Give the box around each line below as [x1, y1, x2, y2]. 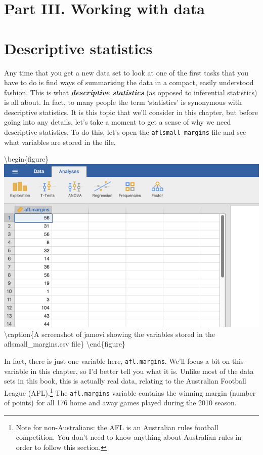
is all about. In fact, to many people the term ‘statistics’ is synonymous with [4, 97, 242, 107]
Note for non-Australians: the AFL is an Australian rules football [16, 422, 218, 432]
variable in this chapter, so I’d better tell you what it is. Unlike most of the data [4, 365, 254, 376]
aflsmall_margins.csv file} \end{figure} [4, 338, 125, 349]
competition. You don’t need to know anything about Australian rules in [16, 432, 241, 442]
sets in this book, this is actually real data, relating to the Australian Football [4, 375, 246, 386]
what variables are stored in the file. [4, 136, 116, 147]
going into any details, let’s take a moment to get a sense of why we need [4, 117, 231, 127]
